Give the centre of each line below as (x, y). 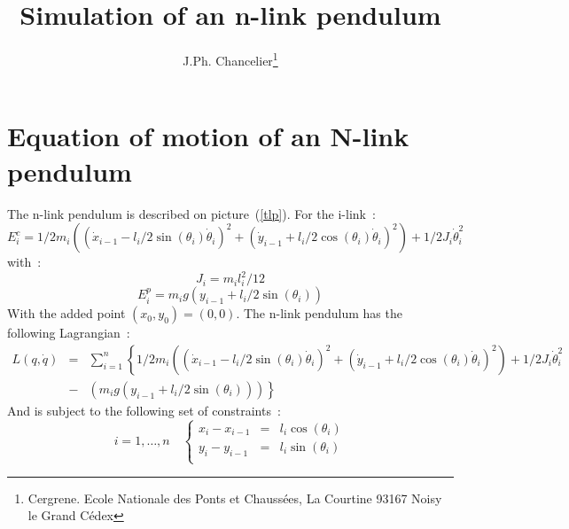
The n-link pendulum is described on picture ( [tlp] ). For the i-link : (191, 213)
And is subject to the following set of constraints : (144, 410)
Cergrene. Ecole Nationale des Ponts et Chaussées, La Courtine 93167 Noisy (235, 498)
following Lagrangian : (69, 333)
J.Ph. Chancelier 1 (230, 59)
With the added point (66, 313)
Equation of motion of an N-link (208, 136)
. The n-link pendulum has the (319, 313)
